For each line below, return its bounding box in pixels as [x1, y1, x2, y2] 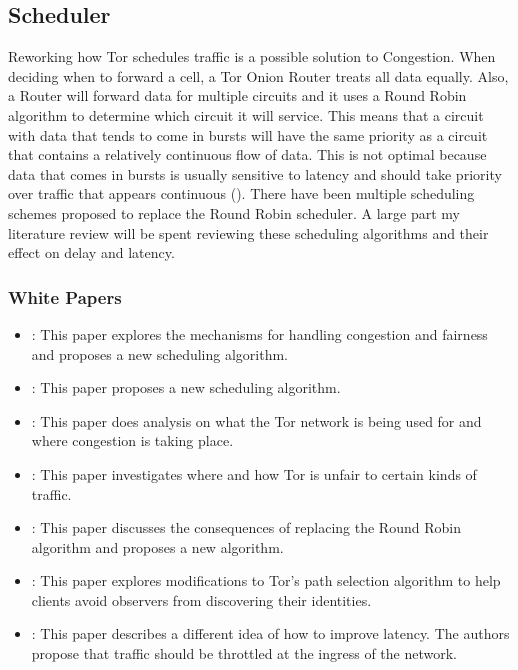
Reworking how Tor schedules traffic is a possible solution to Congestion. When [8, 46, 496, 67]
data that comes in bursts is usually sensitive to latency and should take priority [8, 163, 502, 184]
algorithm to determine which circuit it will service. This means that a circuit [8, 104, 484, 125]
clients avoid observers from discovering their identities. [31, 589, 372, 610]
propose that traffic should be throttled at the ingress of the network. [31, 643, 457, 664]
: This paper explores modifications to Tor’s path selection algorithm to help [31, 570, 501, 591]
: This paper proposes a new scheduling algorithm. [31, 377, 341, 398]
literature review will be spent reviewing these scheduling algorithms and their [8, 222, 489, 243]
